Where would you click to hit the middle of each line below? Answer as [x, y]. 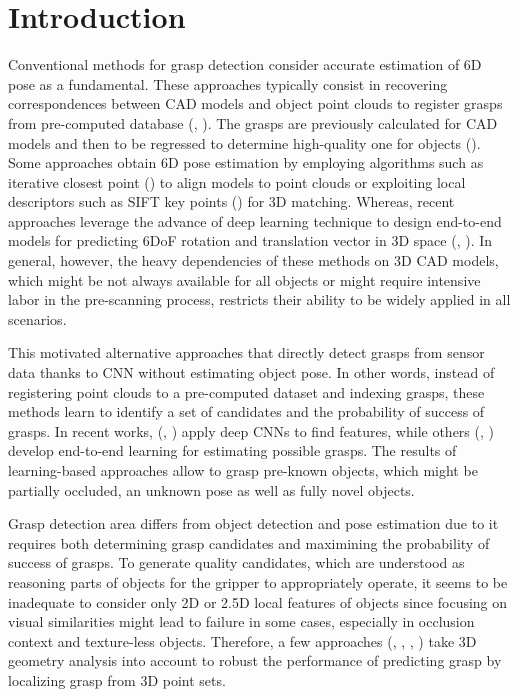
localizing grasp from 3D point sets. [117, 679]
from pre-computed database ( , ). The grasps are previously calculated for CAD [253, 122]
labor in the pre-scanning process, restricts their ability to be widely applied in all [259, 299]
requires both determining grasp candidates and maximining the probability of [249, 542]
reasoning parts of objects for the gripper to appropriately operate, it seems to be [258, 581]
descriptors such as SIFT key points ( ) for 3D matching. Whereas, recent [231, 201]
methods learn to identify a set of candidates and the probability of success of [246, 411]
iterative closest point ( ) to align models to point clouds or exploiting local [237, 181]
